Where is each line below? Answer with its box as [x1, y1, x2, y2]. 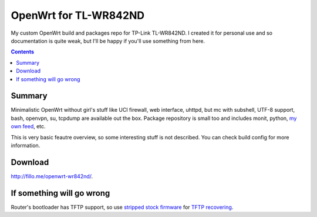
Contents [11, 48, 35, 55]
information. [11, 142, 41, 149]
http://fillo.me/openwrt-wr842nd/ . [11, 172, 93, 179]
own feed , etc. [11, 123, 46, 130]
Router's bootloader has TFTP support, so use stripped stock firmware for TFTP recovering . [11, 203, 234, 211]
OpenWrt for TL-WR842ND [11, 9, 145, 22]
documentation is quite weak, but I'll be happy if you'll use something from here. [11, 37, 205, 44]
